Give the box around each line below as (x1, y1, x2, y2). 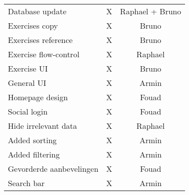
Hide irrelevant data (8, 120, 77, 131)
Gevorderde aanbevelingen (8, 163, 99, 174)
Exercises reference (8, 34, 73, 45)
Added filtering (8, 149, 60, 160)
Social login (8, 106, 48, 117)
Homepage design (8, 91, 68, 103)
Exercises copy (8, 20, 58, 31)
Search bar (8, 177, 45, 189)
